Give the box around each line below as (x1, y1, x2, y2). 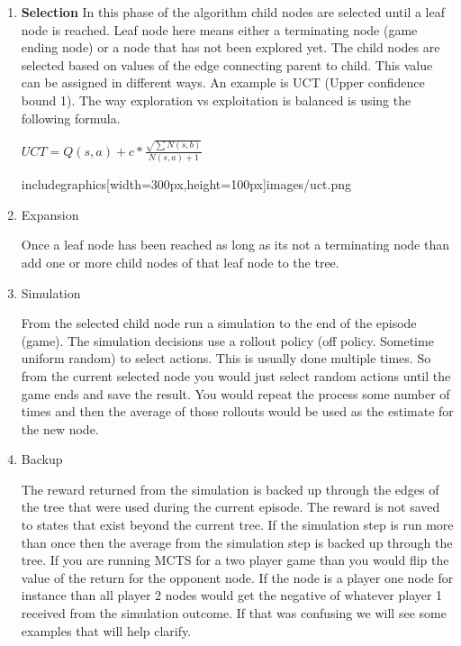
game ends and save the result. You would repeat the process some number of (21, 384, 450, 403)
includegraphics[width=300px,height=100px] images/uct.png (21, 175, 352, 194)
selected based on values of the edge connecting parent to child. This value (21, 55, 433, 74)
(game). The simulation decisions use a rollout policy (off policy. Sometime (21, 331, 434, 350)
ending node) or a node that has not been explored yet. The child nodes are (21, 38, 440, 57)
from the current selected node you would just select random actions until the (21, 366, 451, 385)
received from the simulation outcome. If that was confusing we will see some (21, 604, 447, 623)
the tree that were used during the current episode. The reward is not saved (21, 497, 440, 516)
